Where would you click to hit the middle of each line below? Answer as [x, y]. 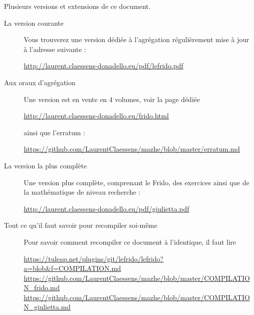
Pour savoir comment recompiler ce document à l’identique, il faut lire [130, 241]
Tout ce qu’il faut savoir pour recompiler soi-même [81, 225]
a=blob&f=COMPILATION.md [72, 268]
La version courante [34, 23]
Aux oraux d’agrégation [40, 82]
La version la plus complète [45, 165]
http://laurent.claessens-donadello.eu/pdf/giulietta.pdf [106, 208]
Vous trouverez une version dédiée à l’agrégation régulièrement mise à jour [137, 39]
